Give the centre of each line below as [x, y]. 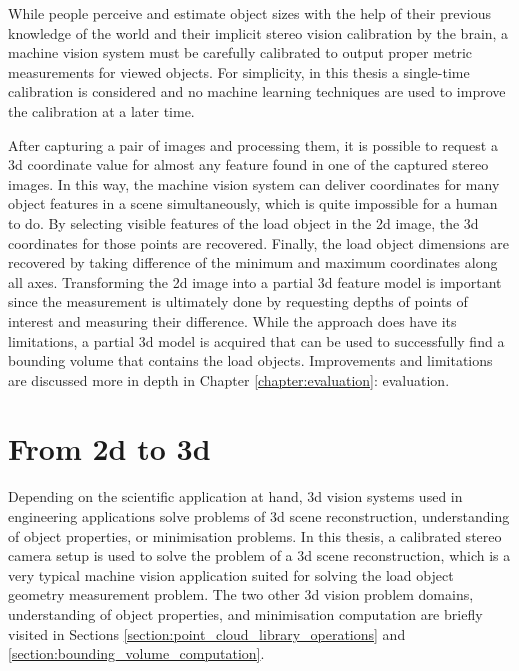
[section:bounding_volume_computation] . [136, 653]
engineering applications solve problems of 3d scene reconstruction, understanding [259, 516]
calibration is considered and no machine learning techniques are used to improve [257, 91]
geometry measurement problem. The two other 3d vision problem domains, [241, 594]
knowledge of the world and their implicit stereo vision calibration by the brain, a [258, 32]
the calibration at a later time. [101, 110]
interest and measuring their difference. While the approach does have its [232, 320]
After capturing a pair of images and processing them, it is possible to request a [253, 144]
